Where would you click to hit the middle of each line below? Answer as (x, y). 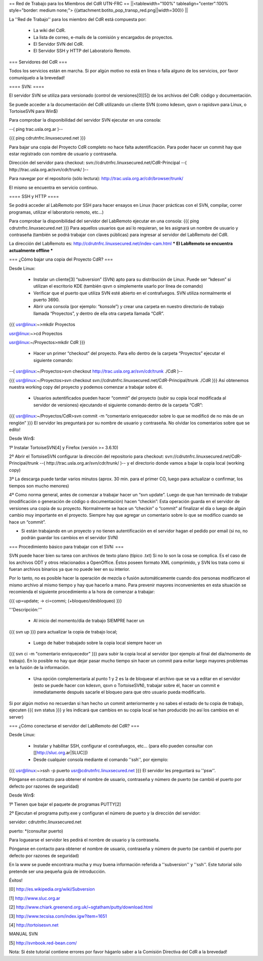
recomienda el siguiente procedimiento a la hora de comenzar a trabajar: (82, 592)
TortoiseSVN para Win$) (33, 111)
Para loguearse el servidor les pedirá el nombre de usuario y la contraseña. (85, 840)
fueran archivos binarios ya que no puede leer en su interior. (70, 569)
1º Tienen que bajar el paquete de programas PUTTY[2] (65, 804)
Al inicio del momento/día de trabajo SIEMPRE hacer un (89, 621)
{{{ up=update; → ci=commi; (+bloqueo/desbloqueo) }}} (66, 600)
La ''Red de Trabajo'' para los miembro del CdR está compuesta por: (78, 19)
